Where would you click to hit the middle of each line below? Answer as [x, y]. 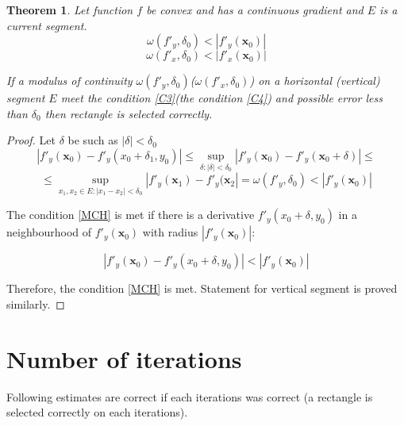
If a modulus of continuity [69, 81]
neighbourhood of [49, 232]
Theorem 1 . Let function [70, 10]
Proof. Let [31, 140]
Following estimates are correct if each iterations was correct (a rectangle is [190, 396]
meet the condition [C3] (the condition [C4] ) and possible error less [221, 98]
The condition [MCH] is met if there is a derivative [131, 215]
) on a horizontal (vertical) [315, 81]
